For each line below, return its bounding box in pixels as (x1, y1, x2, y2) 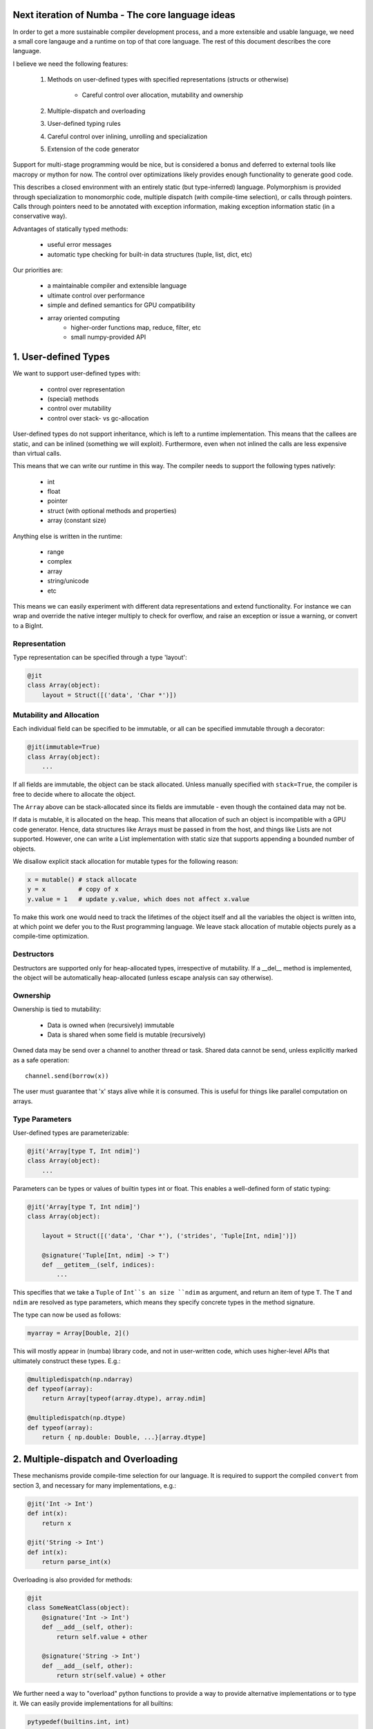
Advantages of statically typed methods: (12, 225, 128, 233)
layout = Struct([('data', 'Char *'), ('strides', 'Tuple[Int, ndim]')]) (41, 1232, 297, 1239)
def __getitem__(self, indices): (41, 1261, 155, 1269)
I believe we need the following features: (12, 59, 128, 68)
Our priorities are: (12, 266, 64, 274)
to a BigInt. (12, 621, 44, 629)
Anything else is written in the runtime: (12, 532, 123, 540)
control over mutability (47, 405, 112, 413)
